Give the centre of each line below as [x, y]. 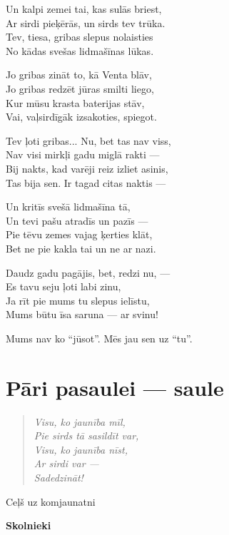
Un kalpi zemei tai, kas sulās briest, [84, 9]
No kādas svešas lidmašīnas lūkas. [80, 50]
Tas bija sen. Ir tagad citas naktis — [86, 182]
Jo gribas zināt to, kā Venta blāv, [79, 75]
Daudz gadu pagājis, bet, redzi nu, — [88, 272]
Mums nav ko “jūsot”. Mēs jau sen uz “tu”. [99, 338]
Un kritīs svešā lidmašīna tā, [68, 207]
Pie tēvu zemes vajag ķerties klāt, [79, 234]
